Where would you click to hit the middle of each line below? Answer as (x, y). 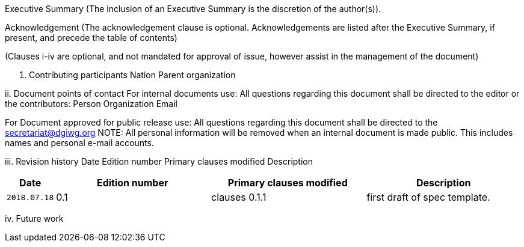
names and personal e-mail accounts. (79, 143)
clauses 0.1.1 (239, 197)
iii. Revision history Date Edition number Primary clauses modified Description (159, 161)
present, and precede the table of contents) (91, 38)
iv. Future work (34, 218)
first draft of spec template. (428, 197)
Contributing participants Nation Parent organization (132, 75)
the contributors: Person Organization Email (91, 104)
